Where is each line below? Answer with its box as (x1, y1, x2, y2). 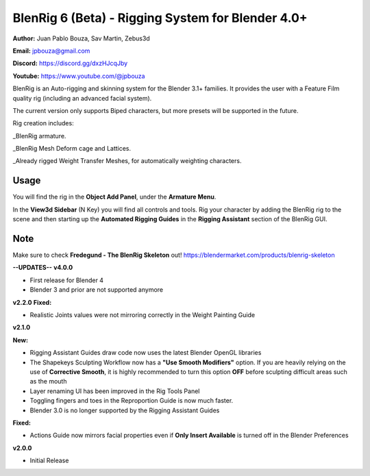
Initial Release (29, 456, 69, 465)
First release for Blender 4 (29, 276, 104, 284)
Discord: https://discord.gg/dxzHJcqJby (12, 59, 128, 68)
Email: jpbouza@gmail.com (12, 47, 90, 55)
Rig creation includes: (12, 119, 75, 127)
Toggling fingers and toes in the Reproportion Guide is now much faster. (29, 397, 234, 405)
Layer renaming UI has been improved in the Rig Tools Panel (29, 387, 200, 395)
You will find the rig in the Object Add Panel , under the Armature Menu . (12, 192, 217, 201)
